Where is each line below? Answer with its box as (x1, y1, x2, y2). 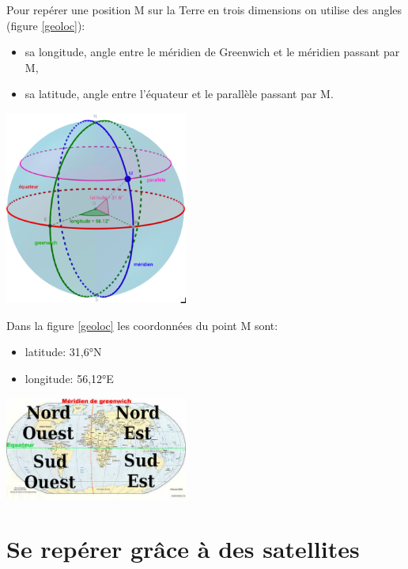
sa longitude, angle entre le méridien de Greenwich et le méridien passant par (25, 44, 400, 60)
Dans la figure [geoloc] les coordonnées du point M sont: (6, 317, 278, 333)
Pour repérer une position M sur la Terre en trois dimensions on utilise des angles (6, 2, 402, 17)
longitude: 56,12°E (25, 370, 114, 387)
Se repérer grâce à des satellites (6, 532, 360, 564)
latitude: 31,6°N (25, 343, 102, 360)
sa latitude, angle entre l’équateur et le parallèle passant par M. (25, 85, 334, 102)
